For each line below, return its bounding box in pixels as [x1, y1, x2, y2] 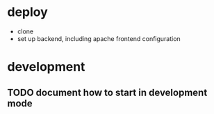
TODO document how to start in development [7, 86, 208, 98]
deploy [7, 4, 49, 20]
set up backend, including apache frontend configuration [17, 34, 181, 42]
